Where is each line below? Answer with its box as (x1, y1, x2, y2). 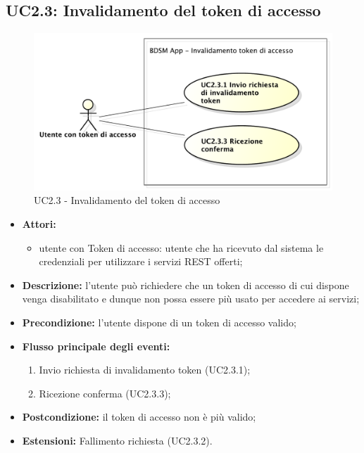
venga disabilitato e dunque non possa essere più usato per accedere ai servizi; (22, 291, 360, 306)
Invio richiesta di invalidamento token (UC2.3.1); (39, 362, 251, 377)
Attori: (22, 216, 56, 231)
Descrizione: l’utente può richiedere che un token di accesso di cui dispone (22, 277, 349, 292)
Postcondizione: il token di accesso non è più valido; (22, 409, 256, 424)
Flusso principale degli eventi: (22, 338, 170, 353)
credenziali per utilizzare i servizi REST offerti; (39, 254, 243, 269)
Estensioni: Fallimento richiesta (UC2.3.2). (22, 433, 213, 447)
